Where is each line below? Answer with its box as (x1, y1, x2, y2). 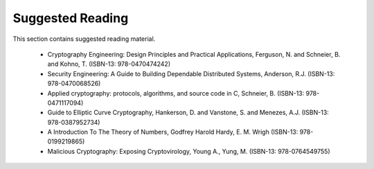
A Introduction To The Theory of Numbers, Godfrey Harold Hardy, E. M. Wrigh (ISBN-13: (47, 128, 299, 136)
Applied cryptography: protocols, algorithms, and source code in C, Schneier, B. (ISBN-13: (47, 89, 305, 97)
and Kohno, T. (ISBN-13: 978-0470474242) (47, 60, 171, 69)
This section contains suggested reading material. (12, 35, 156, 43)
